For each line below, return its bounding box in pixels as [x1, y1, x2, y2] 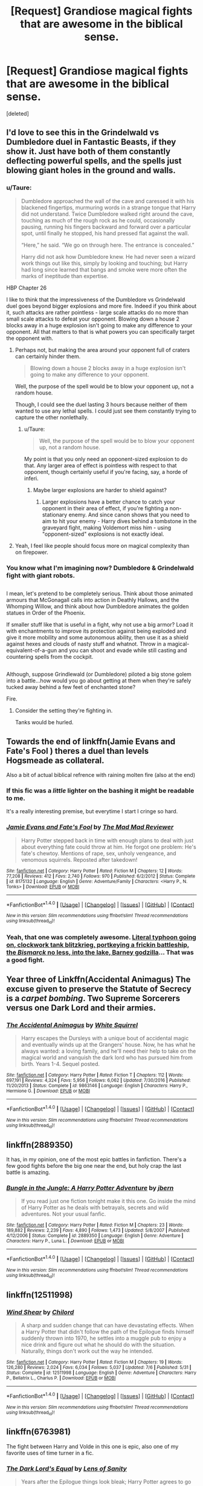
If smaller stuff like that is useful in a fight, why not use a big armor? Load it [6, 621, 193, 628]
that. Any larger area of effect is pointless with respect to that [24, 462, 177, 469]
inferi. [24, 475, 39, 482]
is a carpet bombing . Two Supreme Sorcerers [6, 993, 180, 1004]
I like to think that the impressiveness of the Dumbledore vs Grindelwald [6, 296, 185, 303]
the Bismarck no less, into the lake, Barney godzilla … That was [6, 948, 195, 956]
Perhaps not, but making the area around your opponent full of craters [14, 346, 190, 353]
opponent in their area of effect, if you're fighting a [42, 504, 169, 511]
